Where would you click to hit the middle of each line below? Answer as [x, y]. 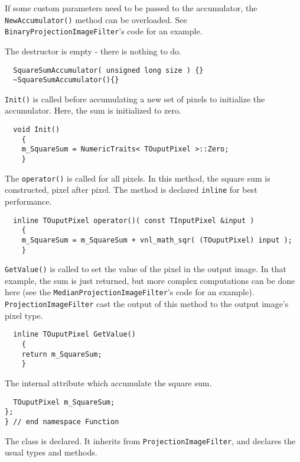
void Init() [37, 130]
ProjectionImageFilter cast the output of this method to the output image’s [147, 304]
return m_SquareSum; [62, 354]
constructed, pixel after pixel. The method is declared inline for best [131, 190]
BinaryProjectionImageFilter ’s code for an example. [104, 31]
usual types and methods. [51, 452]
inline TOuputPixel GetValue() [74, 335]
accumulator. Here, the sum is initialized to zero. [93, 110]
